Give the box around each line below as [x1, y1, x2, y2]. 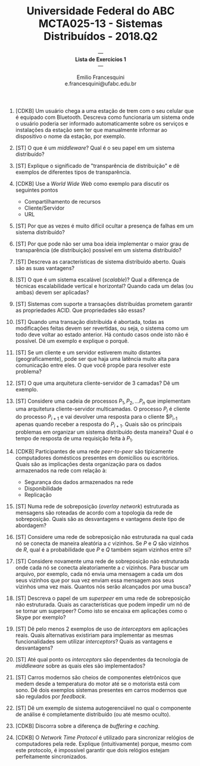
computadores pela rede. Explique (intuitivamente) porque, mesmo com [15, 740, 192, 747]
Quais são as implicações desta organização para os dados [15, 460, 162, 467]
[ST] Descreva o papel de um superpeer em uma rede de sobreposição [15, 595, 190, 602]
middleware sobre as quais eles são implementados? [15, 662, 145, 669]
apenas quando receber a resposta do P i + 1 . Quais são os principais [15, 421, 182, 430]
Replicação [24, 491, 52, 498]
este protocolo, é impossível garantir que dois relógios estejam [15, 746, 170, 753]
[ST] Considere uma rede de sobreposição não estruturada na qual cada [15, 533, 194, 540]
